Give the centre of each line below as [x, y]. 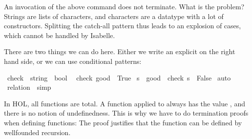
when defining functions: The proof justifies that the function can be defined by [123, 122]
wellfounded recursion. [37, 132]
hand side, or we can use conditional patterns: [73, 61]
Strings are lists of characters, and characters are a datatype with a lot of [114, 16]
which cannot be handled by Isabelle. [60, 35]
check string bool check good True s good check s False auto [119, 77]
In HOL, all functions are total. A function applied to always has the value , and [125, 103]
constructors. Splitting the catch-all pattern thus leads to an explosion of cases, [123, 26]
